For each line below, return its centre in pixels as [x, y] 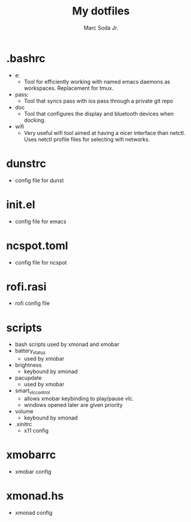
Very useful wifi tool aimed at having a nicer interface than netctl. [105, 133]
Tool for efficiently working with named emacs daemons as [97, 81]
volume [24, 411]
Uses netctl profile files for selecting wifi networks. [87, 139]
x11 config [36, 430]
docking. [35, 120]
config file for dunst [39, 180]
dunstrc [26, 163]
